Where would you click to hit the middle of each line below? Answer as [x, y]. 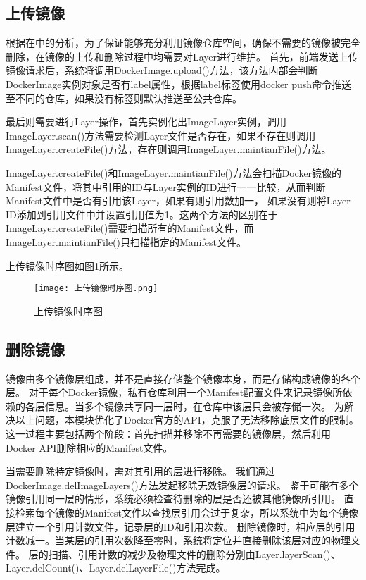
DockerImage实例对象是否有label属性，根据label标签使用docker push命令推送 [179, 84]
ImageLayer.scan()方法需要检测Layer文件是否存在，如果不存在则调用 [161, 135]
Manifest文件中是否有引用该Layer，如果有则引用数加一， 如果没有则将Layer [178, 200]
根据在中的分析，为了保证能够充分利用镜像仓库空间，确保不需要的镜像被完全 [183, 43]
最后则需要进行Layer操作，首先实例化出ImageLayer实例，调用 [146, 122]
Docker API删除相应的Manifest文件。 [89, 447]
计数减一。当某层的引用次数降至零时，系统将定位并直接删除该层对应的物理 [178, 540]
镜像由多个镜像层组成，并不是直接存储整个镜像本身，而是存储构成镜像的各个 [183, 378]
